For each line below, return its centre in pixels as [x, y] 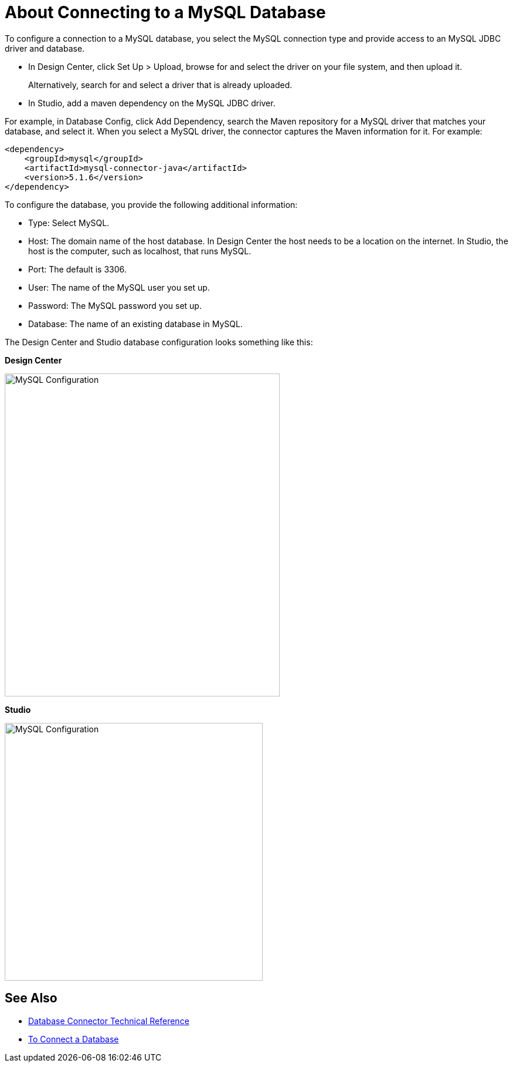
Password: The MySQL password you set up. [115, 305]
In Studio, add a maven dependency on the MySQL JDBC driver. [152, 103]
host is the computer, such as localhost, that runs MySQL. [140, 251]
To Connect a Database [74, 1039]
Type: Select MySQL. [69, 223]
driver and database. [45, 48]
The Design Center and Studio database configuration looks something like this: [159, 342]
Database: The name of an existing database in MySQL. [135, 324]
